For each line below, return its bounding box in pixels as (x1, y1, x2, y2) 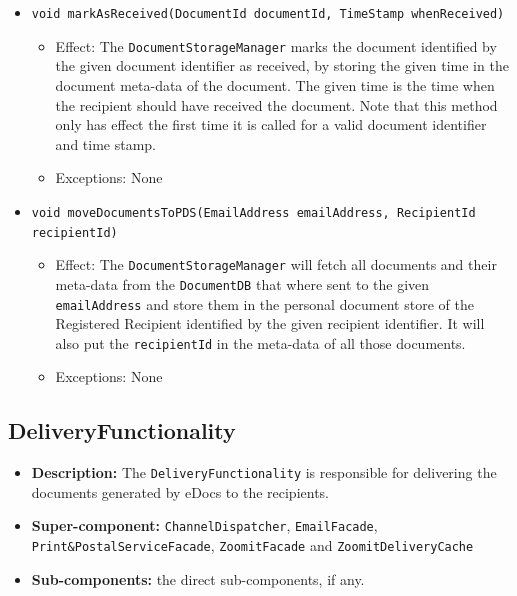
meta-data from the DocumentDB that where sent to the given (55, 273, 430, 294)
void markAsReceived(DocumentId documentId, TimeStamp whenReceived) (31, 7, 505, 21)
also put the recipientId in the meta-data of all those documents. (55, 332, 466, 353)
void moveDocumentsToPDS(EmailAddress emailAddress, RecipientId (31, 205, 476, 220)
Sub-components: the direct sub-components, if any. (31, 568, 365, 589)
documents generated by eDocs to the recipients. (31, 481, 329, 502)
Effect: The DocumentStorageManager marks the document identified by (55, 35, 497, 56)
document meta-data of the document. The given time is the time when (55, 74, 495, 95)
